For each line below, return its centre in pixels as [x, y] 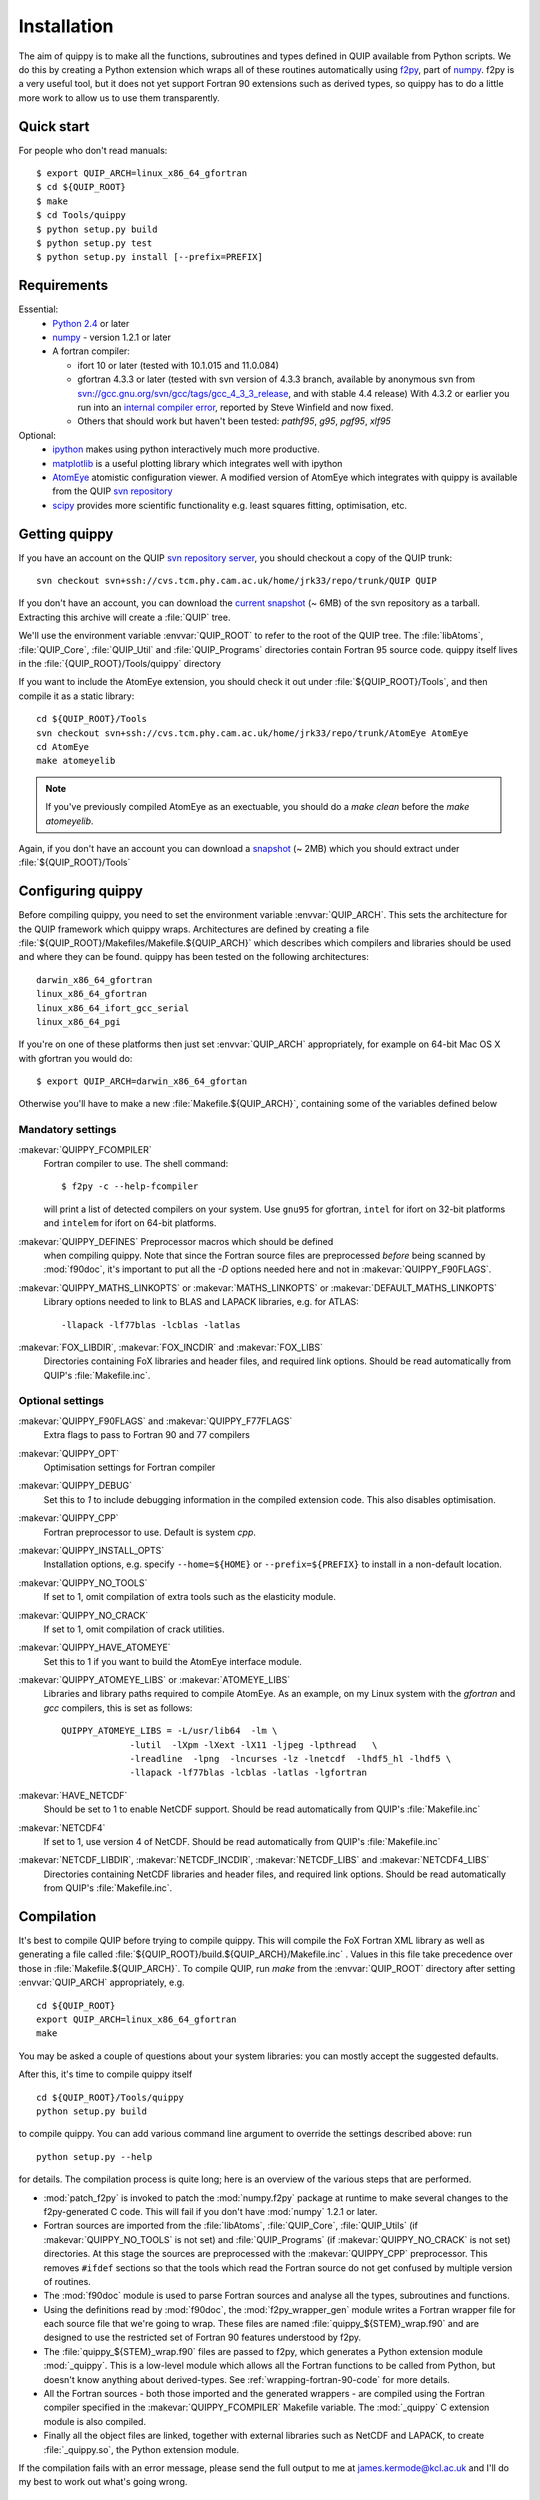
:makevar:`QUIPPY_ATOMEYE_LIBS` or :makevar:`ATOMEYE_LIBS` [154, 1680]
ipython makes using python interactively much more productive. [186, 449]
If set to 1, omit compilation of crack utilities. [134, 1629]
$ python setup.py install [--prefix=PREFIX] [150, 257]
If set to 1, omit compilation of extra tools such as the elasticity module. [190, 1597]
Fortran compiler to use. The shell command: [136, 1164]
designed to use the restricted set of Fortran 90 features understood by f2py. [202, 2337]
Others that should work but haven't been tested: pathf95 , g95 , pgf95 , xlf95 [234, 421]
